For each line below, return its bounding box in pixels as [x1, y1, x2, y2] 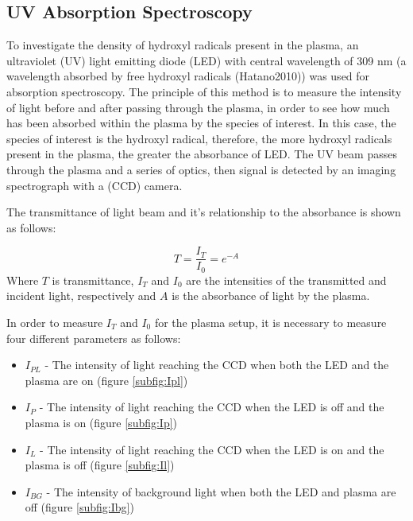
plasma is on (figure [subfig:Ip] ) [25, 414, 178, 430]
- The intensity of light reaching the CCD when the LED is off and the [39, 399, 384, 415]
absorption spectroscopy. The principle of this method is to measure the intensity [6, 83, 402, 99]
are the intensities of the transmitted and [186, 271, 387, 288]
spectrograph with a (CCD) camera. [6, 177, 183, 193]
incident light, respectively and [6, 287, 156, 304]
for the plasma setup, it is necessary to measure [154, 314, 387, 331]
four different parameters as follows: [6, 329, 181, 346]
